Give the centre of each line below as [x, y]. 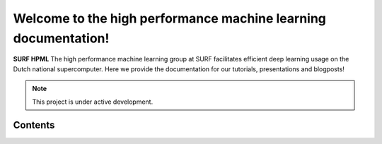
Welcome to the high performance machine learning [170, 18]
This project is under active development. [93, 102]
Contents [34, 125]
